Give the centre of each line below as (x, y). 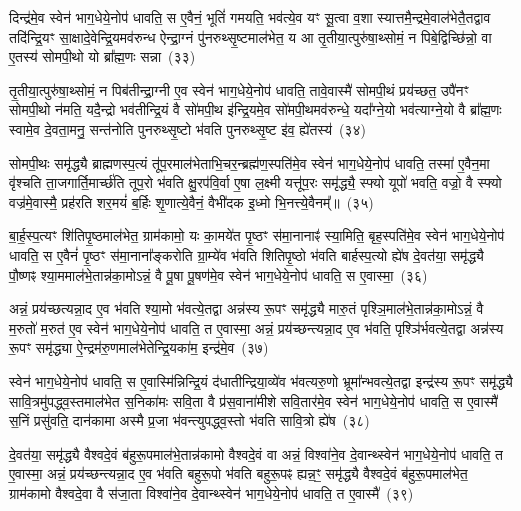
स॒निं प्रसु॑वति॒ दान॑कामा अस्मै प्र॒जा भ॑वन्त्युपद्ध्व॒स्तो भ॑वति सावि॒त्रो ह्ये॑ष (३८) (189, 420)
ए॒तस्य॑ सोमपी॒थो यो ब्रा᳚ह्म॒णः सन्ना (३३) (102, 56)
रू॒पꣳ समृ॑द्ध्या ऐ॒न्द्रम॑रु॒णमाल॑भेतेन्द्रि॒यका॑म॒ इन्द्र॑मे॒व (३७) (139, 347)
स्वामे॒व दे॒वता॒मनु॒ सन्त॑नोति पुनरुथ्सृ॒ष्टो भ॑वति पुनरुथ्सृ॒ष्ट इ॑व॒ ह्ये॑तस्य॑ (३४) (187, 128)
